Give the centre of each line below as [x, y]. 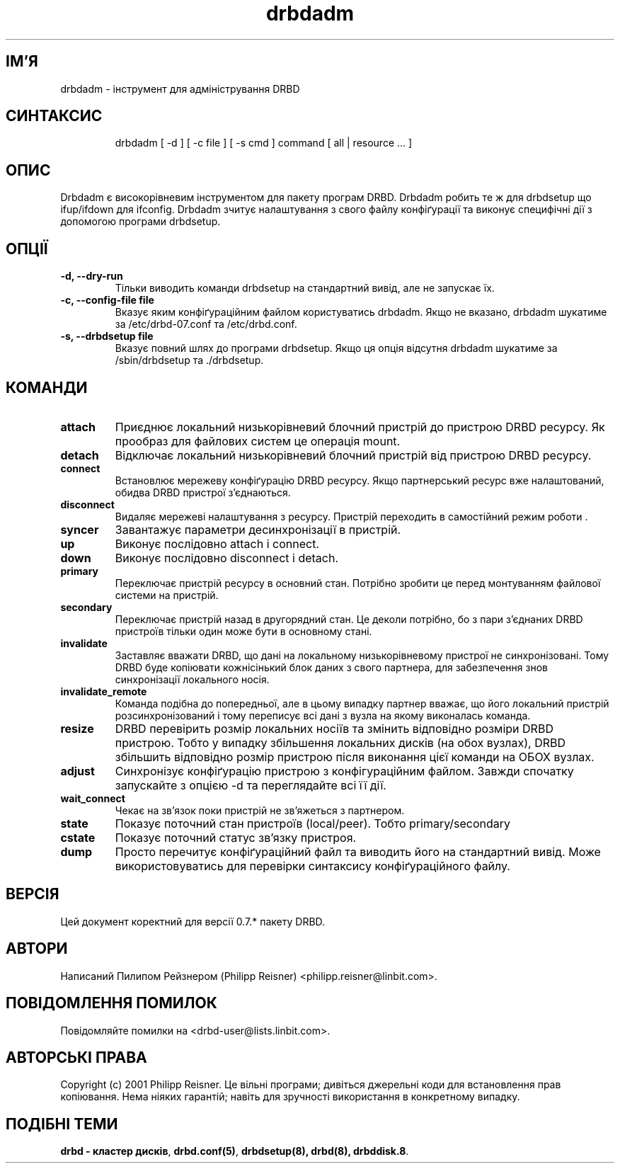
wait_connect [93, 798]
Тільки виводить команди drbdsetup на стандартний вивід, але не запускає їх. [305, 288]
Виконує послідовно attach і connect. [217, 543]
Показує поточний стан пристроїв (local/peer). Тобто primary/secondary [313, 823]
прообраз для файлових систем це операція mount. [258, 441]
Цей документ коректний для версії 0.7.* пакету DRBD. [193, 921]
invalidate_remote [104, 691]
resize [77, 728]
